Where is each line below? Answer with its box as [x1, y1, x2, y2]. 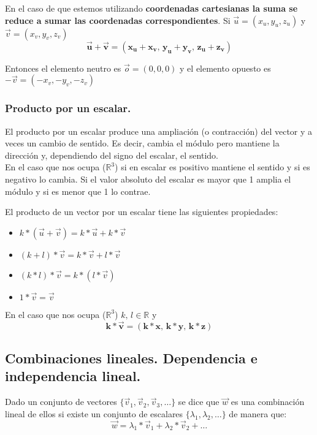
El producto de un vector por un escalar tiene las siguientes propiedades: [5, 205, 278, 218]
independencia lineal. [5, 366, 141, 385]
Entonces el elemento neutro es [5, 61, 121, 74]
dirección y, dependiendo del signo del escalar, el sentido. [5, 148, 218, 161]
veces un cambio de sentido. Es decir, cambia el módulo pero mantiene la [5, 137, 280, 149]
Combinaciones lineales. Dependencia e [5, 348, 258, 367]
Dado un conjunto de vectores [5, 395, 117, 408]
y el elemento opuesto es [180, 61, 271, 74]
